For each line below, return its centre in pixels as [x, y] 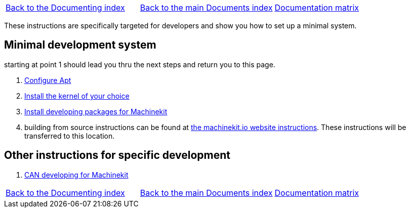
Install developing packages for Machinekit [96, 111]
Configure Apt [48, 80]
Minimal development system [80, 45]
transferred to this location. [70, 136]
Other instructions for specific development [117, 155]
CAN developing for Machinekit [76, 175]
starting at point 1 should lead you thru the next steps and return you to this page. [140, 64]
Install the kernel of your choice [77, 96]
